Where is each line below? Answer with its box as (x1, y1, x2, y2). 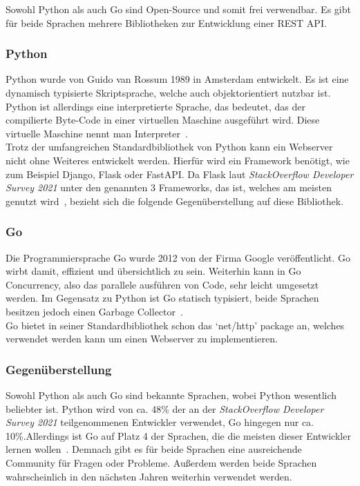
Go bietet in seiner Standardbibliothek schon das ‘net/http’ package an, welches (6, 318, 345, 332)
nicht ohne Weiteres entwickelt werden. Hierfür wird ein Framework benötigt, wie (6, 153, 350, 167)
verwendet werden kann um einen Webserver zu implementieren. (6, 331, 278, 346)
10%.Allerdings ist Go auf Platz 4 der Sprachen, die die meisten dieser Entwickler (6, 428, 351, 443)
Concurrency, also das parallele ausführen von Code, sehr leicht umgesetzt (6, 277, 319, 291)
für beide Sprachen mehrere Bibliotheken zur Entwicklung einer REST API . (6, 15, 327, 30)
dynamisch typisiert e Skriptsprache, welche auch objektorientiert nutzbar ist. (6, 86, 331, 99)
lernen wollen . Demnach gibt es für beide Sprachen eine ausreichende (6, 442, 302, 456)
